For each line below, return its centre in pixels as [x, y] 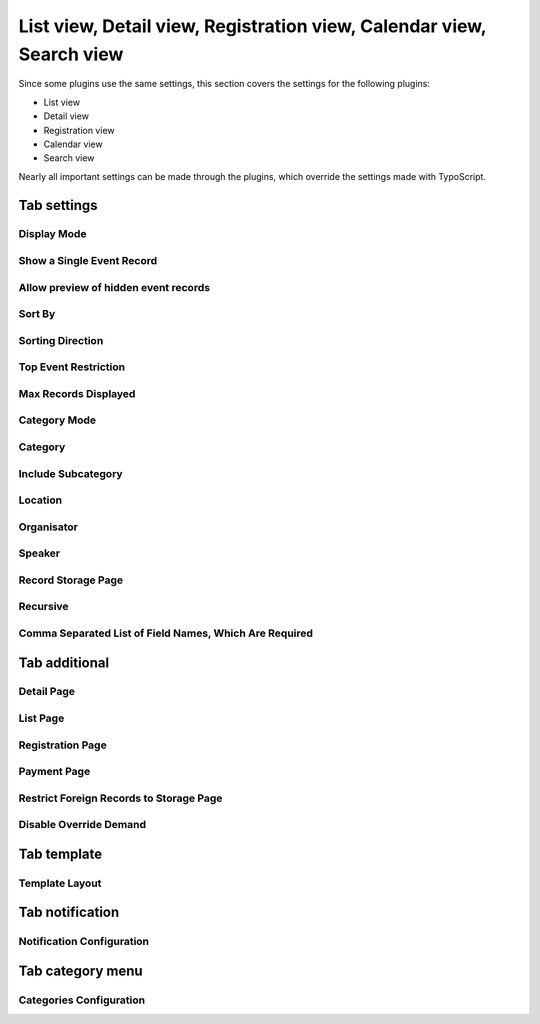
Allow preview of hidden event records [114, 287]
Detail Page [46, 692]
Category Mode [57, 420]
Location [40, 500]
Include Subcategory [71, 473]
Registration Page [62, 745]
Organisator [48, 527]
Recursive [43, 607]
